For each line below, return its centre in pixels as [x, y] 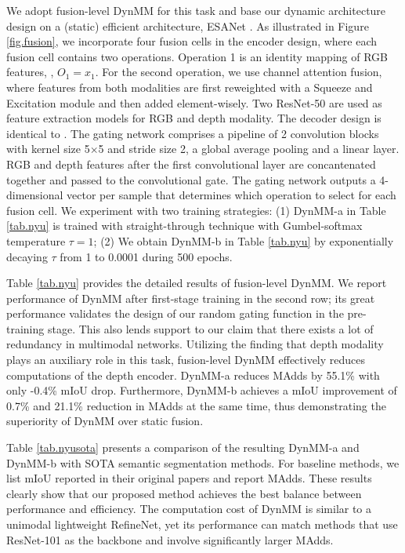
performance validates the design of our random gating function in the [175, 313]
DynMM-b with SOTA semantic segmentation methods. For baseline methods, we [203, 462]
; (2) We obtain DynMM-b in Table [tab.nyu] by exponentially [244, 240]
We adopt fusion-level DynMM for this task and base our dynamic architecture [196, 10]
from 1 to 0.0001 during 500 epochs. [146, 256]
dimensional [35, 195]
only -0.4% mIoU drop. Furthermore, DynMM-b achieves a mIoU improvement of [202, 390]
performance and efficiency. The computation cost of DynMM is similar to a [189, 509]
